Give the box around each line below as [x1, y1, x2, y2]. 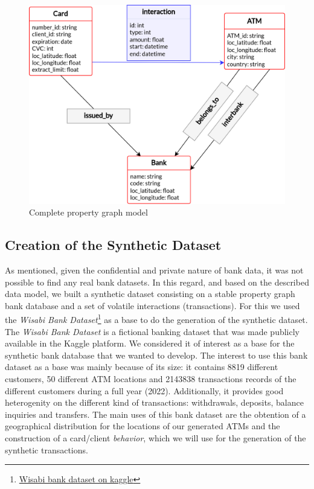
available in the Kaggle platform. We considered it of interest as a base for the [5, 337, 295, 350]
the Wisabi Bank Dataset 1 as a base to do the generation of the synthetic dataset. [5, 312, 308, 326]
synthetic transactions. [5, 443, 88, 456]
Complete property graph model [29, 206, 148, 219]
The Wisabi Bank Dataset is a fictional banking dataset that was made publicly [5, 325, 300, 337]
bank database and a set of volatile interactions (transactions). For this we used [5, 299, 300, 312]
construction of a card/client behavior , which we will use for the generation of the [5, 431, 306, 444]
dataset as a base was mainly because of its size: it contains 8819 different [5, 360, 278, 373]
